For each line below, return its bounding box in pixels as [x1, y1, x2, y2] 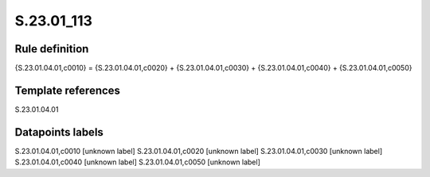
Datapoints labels [14, 125, 104, 139]
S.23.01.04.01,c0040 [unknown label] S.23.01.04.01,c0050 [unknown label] [14, 157, 260, 167]
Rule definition [14, 42, 89, 56]
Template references [14, 83, 121, 97]
